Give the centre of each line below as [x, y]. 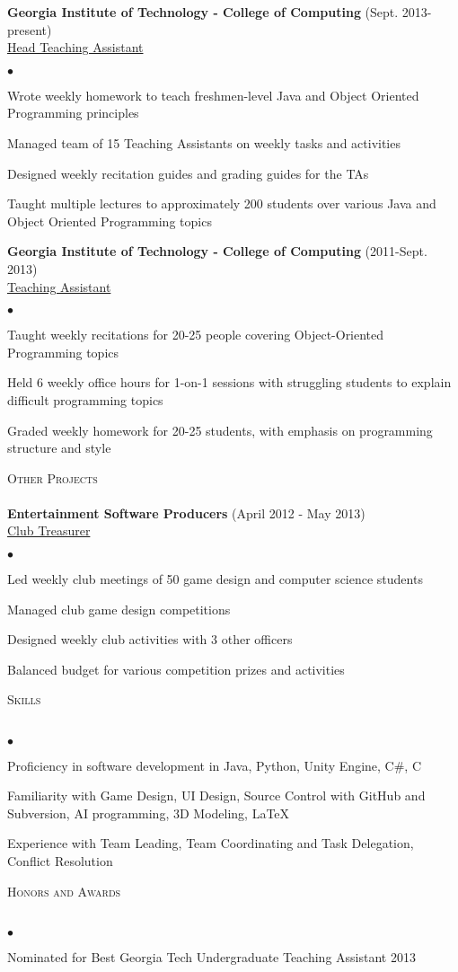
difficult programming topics [85, 399]
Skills [24, 699]
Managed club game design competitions [119, 609]
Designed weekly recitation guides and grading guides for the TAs [188, 173]
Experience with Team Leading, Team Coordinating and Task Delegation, [211, 843]
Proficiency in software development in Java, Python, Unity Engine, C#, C [215, 765]
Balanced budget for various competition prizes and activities [176, 669]
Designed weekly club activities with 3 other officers [150, 639]
